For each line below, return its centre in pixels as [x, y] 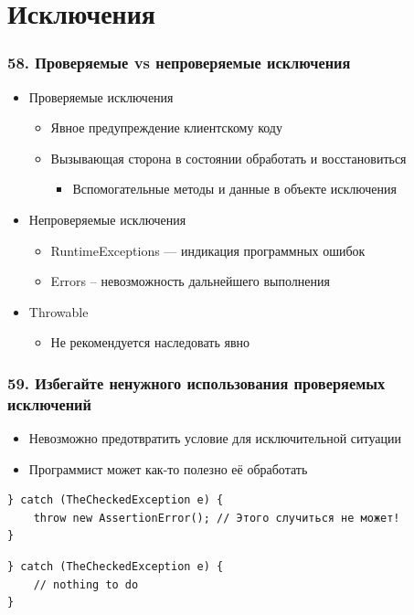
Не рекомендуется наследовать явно [150, 342]
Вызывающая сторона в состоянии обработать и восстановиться [228, 158]
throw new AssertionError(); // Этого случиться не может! [217, 518]
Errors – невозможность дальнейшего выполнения [190, 281]
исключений [49, 403]
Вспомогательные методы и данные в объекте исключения [234, 189]
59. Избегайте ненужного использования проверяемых [196, 382]
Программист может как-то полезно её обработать [168, 468]
